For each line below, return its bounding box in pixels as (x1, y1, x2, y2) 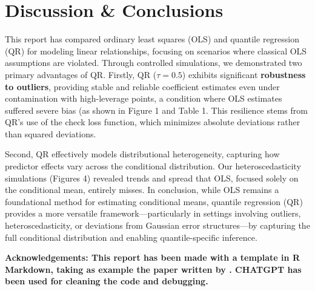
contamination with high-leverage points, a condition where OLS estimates (5, 92, 282, 105)
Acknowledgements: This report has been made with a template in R (5, 251, 300, 264)
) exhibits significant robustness (182, 68, 306, 80)
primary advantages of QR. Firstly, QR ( (5, 68, 157, 80)
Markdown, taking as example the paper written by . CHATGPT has (5, 263, 302, 275)
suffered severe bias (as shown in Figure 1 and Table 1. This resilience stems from (5, 103, 308, 116)
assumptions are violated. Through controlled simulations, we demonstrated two (5, 56, 302, 69)
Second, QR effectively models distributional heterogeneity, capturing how (5, 148, 280, 160)
